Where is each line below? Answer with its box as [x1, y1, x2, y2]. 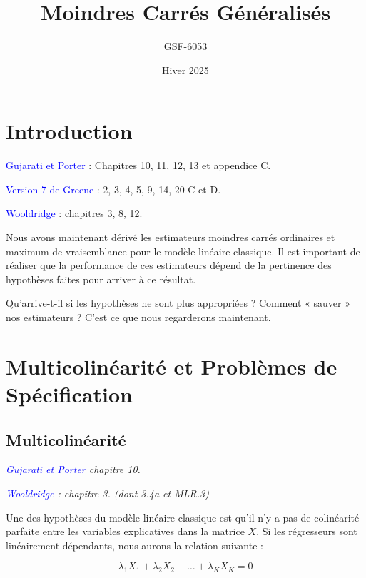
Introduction [6, 116, 133, 146]
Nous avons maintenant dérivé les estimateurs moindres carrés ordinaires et [6, 230, 335, 245]
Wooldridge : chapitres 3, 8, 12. [6, 206, 143, 220]
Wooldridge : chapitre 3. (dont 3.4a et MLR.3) [6, 485, 209, 500]
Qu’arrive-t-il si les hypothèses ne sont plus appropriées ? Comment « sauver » [6, 295, 350, 310]
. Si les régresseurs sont [256, 524, 357, 539]
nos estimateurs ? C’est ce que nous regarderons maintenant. [6, 310, 271, 324]
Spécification [6, 379, 133, 408]
